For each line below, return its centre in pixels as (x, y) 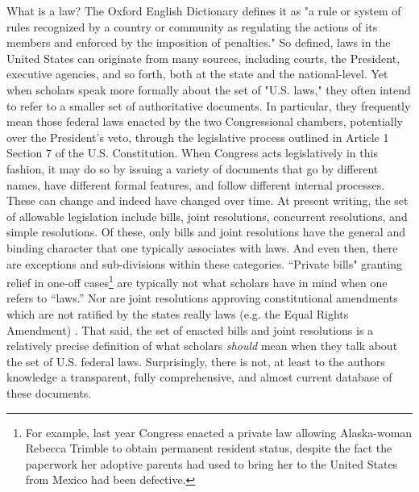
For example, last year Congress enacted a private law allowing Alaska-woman (219, 432)
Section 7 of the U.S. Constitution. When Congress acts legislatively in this (192, 153)
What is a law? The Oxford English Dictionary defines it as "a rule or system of (204, 10)
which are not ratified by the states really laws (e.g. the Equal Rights (178, 313)
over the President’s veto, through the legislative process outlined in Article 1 (198, 137)
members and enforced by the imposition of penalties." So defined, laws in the (199, 42)
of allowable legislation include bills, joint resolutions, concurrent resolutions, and (207, 216)
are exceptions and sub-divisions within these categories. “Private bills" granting (205, 263)
